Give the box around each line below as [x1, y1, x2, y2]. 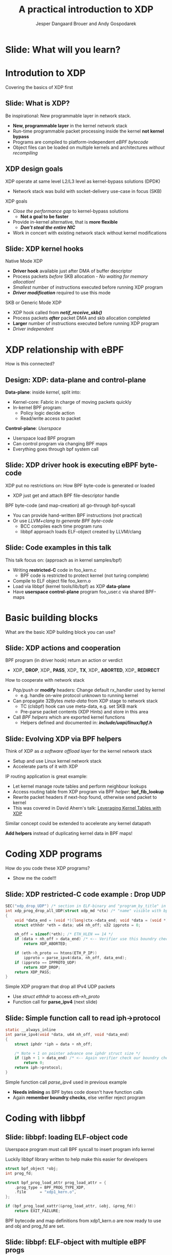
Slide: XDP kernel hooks [5, 244, 84, 253]
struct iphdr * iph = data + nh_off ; [14, 1042, 93, 1047]
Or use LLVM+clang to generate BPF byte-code [12, 517, 114, 524]
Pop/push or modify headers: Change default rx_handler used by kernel [12, 687, 165, 693]
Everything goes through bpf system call [12, 446, 99, 452]
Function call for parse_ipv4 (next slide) [12, 999, 98, 1005]
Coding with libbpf [5, 1112, 85, 1124]
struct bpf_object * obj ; [5, 1166, 58, 1171]
